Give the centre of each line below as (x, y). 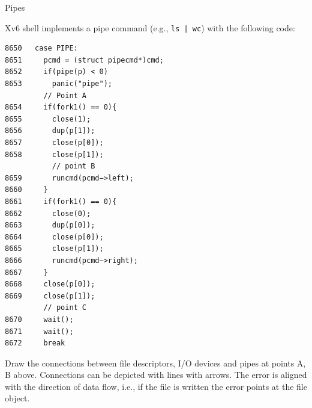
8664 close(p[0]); (54, 237)
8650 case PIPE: (41, 48)
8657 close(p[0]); (54, 143)
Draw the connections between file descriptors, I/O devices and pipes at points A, (155, 363)
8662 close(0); (48, 213)
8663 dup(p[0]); (50, 225)
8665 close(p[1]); (54, 249)
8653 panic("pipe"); (58, 84)
